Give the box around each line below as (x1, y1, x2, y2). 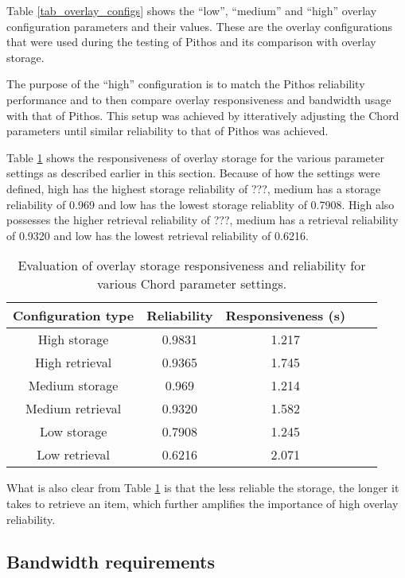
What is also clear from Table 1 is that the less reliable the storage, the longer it (6, 479, 399, 496)
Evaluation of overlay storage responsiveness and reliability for (18, 256, 366, 275)
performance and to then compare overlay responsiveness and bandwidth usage (6, 91, 391, 107)
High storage (37, 330, 109, 349)
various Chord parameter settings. (96, 274, 287, 293)
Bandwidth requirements (6, 549, 215, 574)
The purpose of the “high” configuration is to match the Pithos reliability (6, 76, 365, 92)
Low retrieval (37, 445, 111, 464)
